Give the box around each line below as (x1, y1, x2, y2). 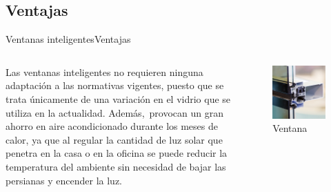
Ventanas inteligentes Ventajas (6, 32, 131, 46)
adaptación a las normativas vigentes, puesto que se (6, 78, 224, 93)
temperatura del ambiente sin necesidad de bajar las (6, 159, 226, 173)
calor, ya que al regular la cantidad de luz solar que (6, 132, 223, 146)
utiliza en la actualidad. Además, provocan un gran (6, 105, 223, 119)
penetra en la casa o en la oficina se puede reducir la (6, 146, 228, 160)
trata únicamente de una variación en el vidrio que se (6, 91, 231, 106)
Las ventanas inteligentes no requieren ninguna (6, 64, 203, 79)
